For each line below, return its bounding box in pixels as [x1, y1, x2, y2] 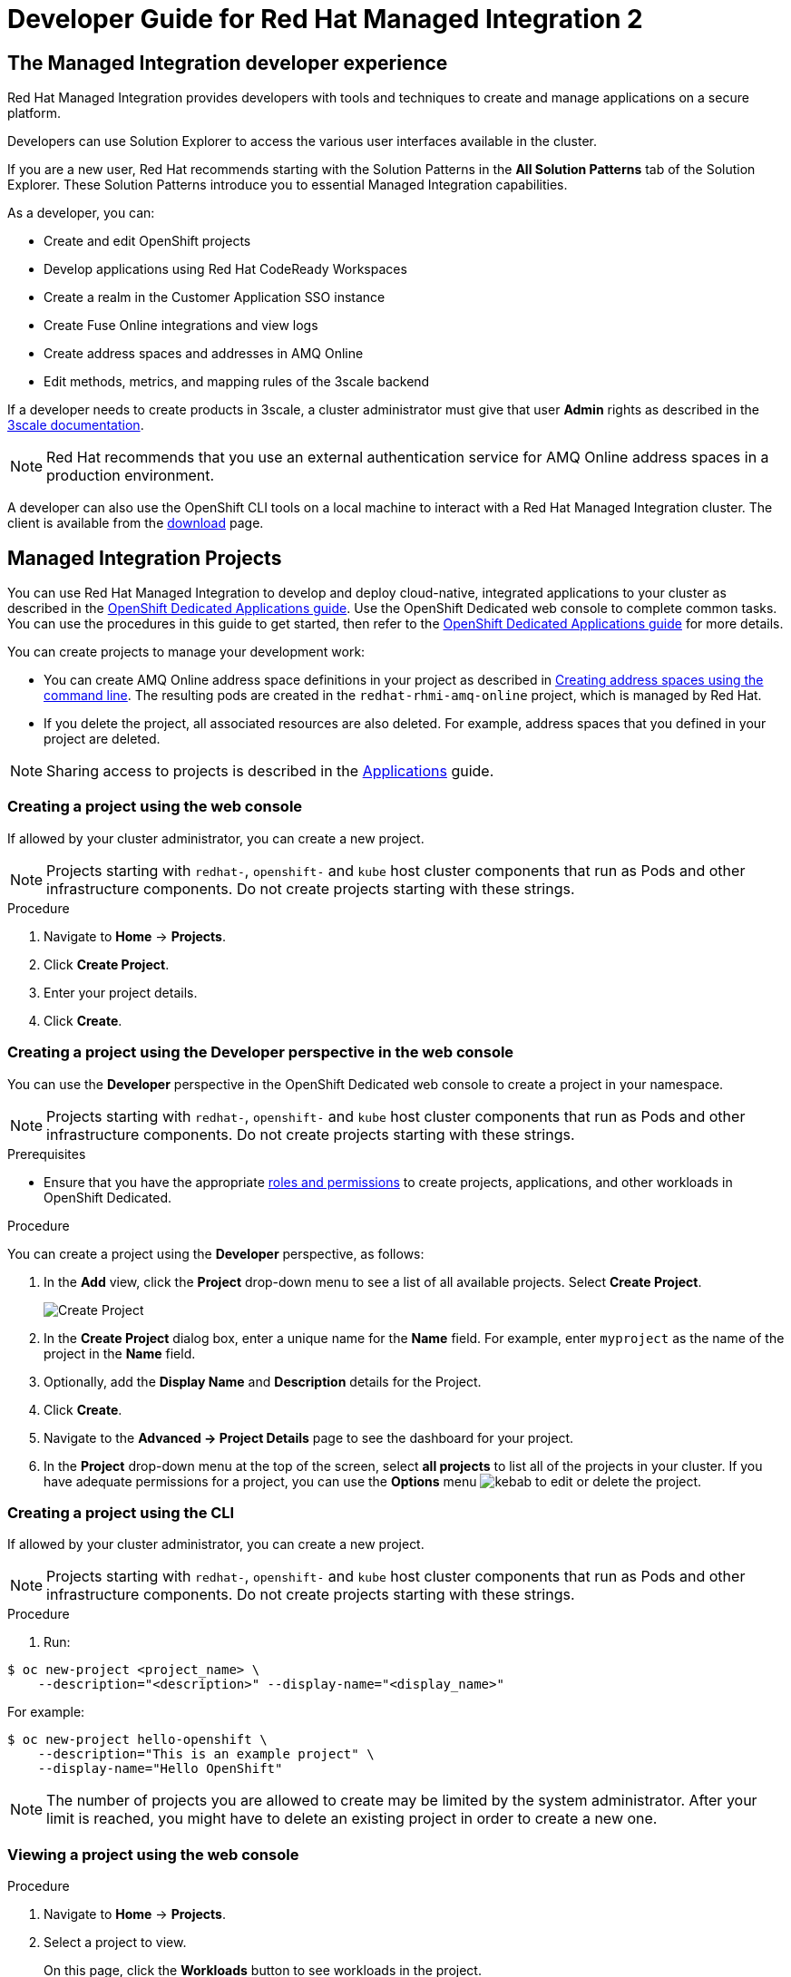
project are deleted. [44, 731, 161, 747]
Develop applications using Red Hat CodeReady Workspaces [44, 261, 407, 278]
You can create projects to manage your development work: [7, 644, 366, 660]
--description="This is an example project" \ [37, 1747, 375, 1762]
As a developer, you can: [7, 205, 155, 221]
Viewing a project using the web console [7, 1845, 299, 1864]
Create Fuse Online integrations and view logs [44, 317, 318, 334]
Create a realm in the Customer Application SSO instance [44, 289, 386, 306]
